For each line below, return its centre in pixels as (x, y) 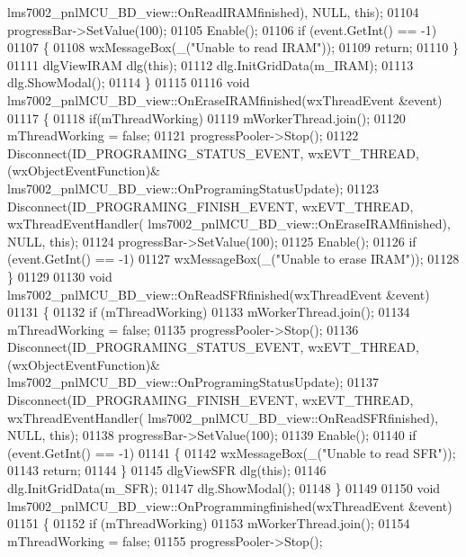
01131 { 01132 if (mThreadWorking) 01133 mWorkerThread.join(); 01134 (209, 312)
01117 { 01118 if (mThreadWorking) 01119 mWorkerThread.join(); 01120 (206, 117)
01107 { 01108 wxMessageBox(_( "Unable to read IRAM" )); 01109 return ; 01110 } (233, 47)
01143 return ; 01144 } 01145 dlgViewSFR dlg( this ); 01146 (167, 470)
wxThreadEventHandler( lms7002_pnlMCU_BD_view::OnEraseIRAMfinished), (229, 224)
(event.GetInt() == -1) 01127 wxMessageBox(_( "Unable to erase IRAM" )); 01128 (233, 259)
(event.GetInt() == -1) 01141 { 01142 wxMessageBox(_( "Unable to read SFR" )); (232, 452)
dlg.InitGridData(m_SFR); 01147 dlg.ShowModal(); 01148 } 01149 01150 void (224, 488)
